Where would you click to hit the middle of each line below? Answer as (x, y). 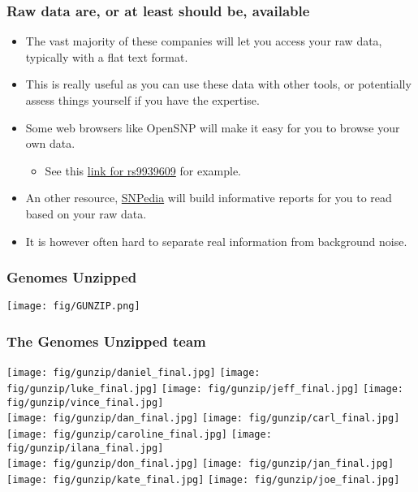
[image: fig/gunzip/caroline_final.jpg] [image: (139, 434)
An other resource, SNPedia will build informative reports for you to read (209, 198)
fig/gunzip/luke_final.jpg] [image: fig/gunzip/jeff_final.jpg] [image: (205, 388)
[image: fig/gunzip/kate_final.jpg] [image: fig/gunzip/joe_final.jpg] (203, 479)
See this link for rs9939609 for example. (143, 170)
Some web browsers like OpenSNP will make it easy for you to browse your (213, 127)
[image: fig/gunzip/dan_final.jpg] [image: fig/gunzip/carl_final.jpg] (203, 419)
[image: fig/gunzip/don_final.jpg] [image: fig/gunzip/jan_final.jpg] (200, 464)
